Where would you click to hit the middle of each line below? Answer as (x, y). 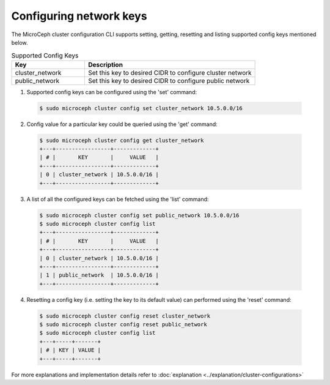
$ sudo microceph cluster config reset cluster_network (125, 316)
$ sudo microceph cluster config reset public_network (123, 325)
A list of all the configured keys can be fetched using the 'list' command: (118, 199)
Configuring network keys (79, 16)
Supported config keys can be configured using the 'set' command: (112, 92)
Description (105, 64)
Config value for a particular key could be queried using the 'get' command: (122, 124)
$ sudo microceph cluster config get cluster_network (122, 140)
